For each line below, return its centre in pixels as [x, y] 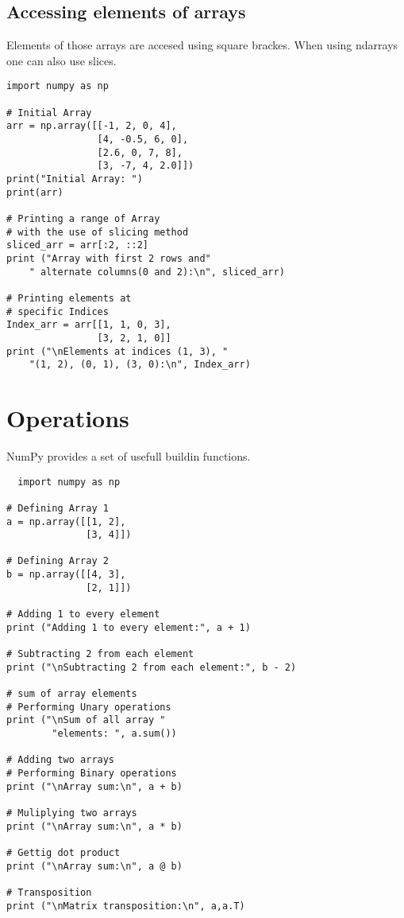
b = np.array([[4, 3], [66, 575]
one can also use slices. [62, 60]
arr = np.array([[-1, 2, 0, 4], [92, 126]
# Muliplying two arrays [72, 813]
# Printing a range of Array [83, 218]
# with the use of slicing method [98, 232]
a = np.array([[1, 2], [66, 521]
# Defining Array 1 [58, 508]
